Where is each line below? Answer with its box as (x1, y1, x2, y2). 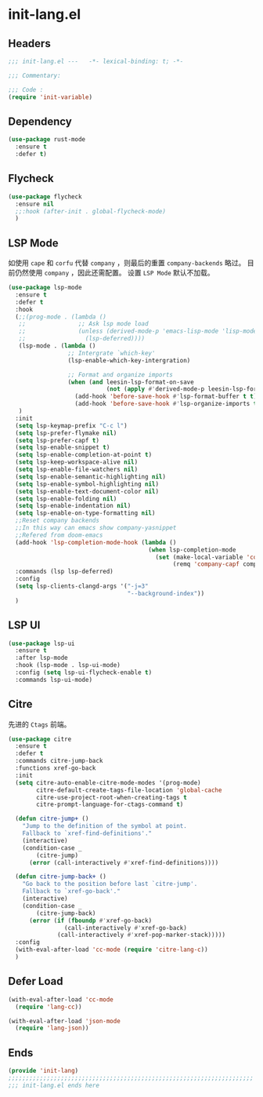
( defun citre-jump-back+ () (15, 873, 107, 880)
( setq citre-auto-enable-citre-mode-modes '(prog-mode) (15, 778, 201, 786)
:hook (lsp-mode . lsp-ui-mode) (15, 661, 121, 669)
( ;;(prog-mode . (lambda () (15, 312, 107, 321)
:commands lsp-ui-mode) (15, 676, 92, 683)
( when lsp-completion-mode (148, 545, 236, 554)
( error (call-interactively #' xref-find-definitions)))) (28, 858, 219, 866)
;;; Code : (8, 86, 44, 93)
